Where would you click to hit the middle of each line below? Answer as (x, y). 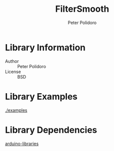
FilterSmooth (82, 9)
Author (12, 61)
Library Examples (41, 96)
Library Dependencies (51, 130)
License (13, 72)
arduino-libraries (22, 144)
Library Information (45, 47)
